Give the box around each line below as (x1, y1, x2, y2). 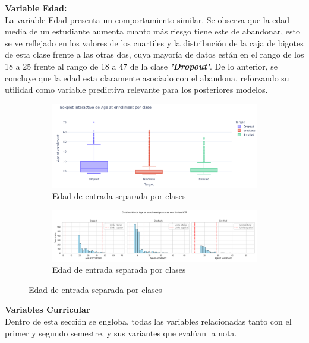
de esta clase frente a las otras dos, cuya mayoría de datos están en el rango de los (5, 48, 304, 61)
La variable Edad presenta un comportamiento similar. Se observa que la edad (5, 13, 290, 26)
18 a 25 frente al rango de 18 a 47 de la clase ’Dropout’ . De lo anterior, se (5, 59, 278, 72)
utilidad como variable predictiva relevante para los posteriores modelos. (5, 83, 268, 96)
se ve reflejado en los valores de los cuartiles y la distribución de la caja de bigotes (5, 36, 304, 49)
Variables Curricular (5, 303, 90, 316)
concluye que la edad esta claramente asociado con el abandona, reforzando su (5, 71, 289, 84)
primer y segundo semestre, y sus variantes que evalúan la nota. (5, 326, 237, 339)
